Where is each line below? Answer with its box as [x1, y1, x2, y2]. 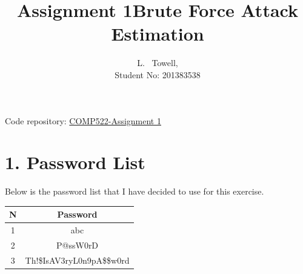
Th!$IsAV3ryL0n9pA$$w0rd [25, 253, 130, 266]
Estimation [111, 21, 204, 46]
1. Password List [5, 150, 145, 175]
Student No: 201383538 [115, 68, 201, 81]
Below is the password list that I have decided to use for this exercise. [5, 185, 264, 198]
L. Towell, [137, 56, 178, 69]
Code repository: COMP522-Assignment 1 [5, 114, 161, 127]
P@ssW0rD [56, 239, 99, 251]
